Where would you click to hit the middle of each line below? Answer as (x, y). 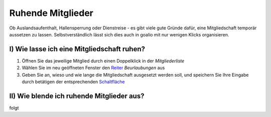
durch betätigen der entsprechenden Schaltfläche (73, 82)
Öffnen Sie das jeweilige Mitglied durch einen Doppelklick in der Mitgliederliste (103, 61)
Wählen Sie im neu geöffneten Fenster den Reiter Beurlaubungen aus (93, 68)
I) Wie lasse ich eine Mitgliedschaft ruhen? (77, 49)
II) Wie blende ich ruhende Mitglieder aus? (77, 96)
